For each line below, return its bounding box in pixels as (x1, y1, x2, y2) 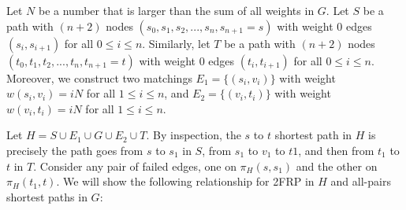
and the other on (296, 157, 378, 174)
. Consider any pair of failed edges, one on (33, 157, 237, 174)
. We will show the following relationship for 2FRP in (56, 173, 315, 190)
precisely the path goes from (6, 142, 143, 158)
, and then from (298, 142, 374, 158)
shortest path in (274, 127, 352, 143)
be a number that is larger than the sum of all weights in (38, 2, 315, 18)
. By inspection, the (146, 127, 241, 143)
